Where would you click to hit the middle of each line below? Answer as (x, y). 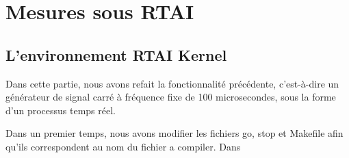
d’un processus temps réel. (61, 110)
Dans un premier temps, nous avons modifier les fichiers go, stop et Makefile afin (174, 133)
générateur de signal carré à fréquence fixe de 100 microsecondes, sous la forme (171, 97)
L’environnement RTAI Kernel (116, 54)
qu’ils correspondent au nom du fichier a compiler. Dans (123, 146)
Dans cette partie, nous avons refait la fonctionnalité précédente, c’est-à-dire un (172, 83)
